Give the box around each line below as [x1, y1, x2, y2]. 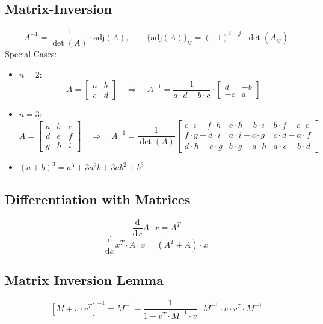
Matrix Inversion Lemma [5, 271, 164, 289]
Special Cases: [5, 47, 57, 60]
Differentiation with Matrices [5, 190, 191, 209]
